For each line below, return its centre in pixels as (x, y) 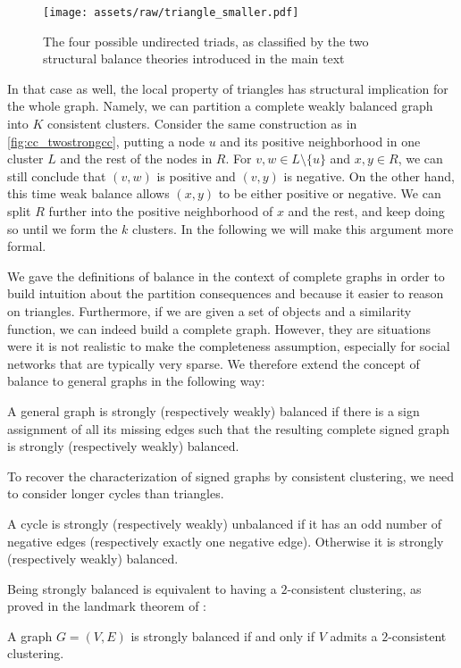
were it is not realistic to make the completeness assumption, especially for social (229, 346)
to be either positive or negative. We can (330, 193)
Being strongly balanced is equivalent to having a (142, 588)
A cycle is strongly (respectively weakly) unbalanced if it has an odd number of (225, 523)
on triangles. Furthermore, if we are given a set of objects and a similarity (210, 310)
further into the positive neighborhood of (161, 211)
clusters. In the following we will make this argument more (293, 228)
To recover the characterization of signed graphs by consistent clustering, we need (230, 476)
